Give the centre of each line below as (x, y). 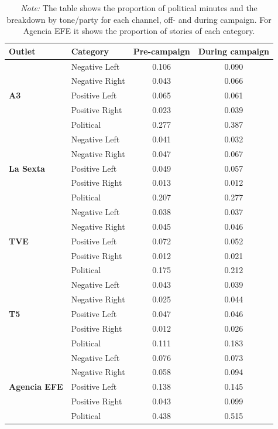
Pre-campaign (162, 51)
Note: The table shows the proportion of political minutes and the (139, 8)
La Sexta (27, 168)
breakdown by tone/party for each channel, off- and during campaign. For (139, 19)
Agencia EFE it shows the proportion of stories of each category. (139, 31)
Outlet (22, 51)
